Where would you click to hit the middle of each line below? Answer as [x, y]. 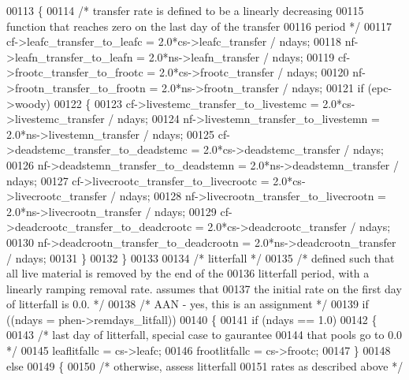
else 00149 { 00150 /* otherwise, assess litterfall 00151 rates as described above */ [205, 365]
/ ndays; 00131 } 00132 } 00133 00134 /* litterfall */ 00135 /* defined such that [201, 257]
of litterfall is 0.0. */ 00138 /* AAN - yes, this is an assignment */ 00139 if [188, 304]
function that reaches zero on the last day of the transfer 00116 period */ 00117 [199, 26]
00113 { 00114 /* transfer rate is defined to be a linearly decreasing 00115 [185, 10]
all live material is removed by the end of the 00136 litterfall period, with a [188, 273]
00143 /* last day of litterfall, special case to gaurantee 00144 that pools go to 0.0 [204, 335]
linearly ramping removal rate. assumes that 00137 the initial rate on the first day [204, 288]
